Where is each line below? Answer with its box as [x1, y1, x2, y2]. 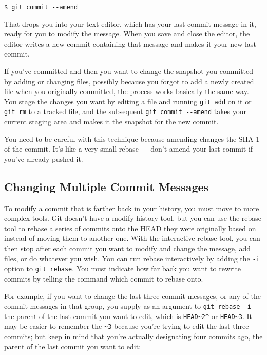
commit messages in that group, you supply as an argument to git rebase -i [4, 301, 251, 311]
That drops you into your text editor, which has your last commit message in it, [4, 18, 256, 29]
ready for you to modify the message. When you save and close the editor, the [4, 28, 250, 39]
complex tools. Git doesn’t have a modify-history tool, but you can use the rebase [4, 213, 262, 223]
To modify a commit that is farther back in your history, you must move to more [4, 202, 259, 213]
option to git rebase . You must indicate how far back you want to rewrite [4, 263, 241, 274]
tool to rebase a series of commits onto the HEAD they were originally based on [4, 222, 256, 233]
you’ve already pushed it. [4, 153, 83, 164]
